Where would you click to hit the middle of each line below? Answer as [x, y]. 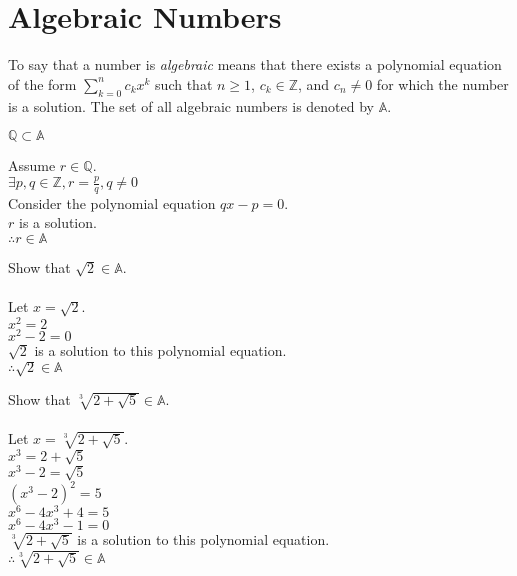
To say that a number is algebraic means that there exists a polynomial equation [255, 64]
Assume [32, 165]
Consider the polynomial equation [112, 202]
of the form [42, 83]
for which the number [442, 83]
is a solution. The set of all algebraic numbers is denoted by [191, 105]
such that [184, 83]
